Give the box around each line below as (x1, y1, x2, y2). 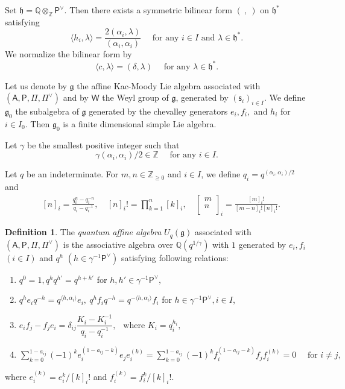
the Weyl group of (102, 91, 169, 104)
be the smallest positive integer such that (27, 138, 180, 151)
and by (63, 91, 89, 104)
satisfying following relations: (121, 251, 229, 264)
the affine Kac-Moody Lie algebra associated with (77, 79, 261, 92)
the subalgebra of (15, 104, 79, 117)
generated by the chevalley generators (89, 104, 228, 117)
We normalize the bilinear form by (5, 48, 132, 60)
